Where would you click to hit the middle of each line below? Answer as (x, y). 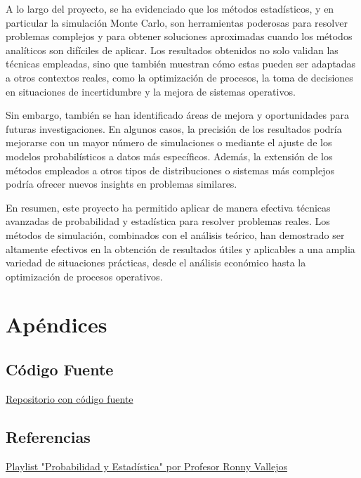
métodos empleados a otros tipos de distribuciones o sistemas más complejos (170, 170)
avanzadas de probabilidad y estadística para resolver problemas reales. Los (168, 221)
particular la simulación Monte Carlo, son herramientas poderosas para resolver (177, 22)
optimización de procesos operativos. (84, 276)
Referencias (48, 436)
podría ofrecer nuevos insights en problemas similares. (122, 184)
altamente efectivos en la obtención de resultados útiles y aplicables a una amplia (180, 248)
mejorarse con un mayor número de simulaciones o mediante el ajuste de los (169, 142)
